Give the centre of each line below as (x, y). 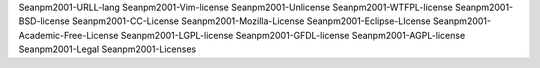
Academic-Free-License (68, 35)
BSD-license (44, 21)
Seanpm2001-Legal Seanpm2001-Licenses (107, 49)
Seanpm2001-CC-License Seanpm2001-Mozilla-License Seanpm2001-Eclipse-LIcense (251, 21)
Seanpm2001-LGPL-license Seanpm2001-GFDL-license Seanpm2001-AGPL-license (293, 35)
